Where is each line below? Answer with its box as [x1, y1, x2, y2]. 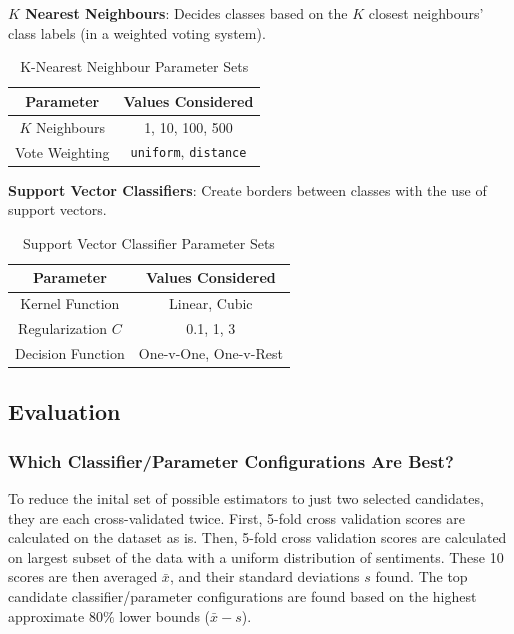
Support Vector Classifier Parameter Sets [23, 232, 275, 253]
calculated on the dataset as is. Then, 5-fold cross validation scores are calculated [8, 527, 507, 548]
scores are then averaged [8, 566, 158, 587]
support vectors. [8, 199, 107, 220]
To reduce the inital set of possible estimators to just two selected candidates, [8, 488, 484, 509]
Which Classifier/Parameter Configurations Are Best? [8, 448, 454, 473]
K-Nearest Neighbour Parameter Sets [20, 56, 249, 77]
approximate [8, 605, 85, 626]
